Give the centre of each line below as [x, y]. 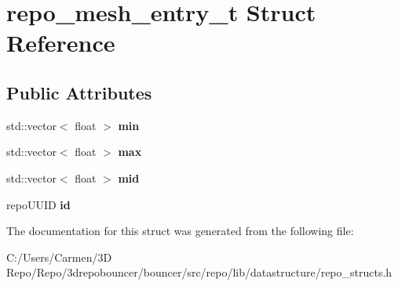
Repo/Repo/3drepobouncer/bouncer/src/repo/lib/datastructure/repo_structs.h [199, 272]
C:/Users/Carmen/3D [59, 257]
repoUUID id [38, 204]
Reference [61, 43]
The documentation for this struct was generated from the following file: [180, 231]
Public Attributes [79, 92]
